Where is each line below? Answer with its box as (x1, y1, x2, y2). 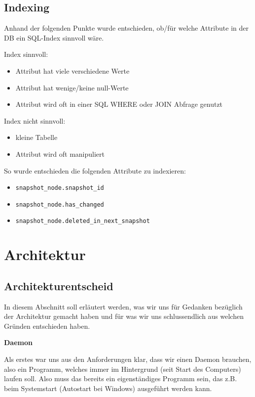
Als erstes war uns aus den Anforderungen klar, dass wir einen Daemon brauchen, (4, 354, 252, 364)
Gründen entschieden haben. (4, 320, 90, 331)
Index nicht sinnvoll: (4, 115, 66, 126)
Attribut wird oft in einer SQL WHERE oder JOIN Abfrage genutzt (15, 99, 223, 109)
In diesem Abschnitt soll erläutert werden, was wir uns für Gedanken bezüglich (4, 301, 243, 311)
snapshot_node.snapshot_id (15, 184, 104, 192)
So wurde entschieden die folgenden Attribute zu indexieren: (4, 165, 186, 176)
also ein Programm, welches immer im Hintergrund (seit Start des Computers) (4, 363, 241, 374)
